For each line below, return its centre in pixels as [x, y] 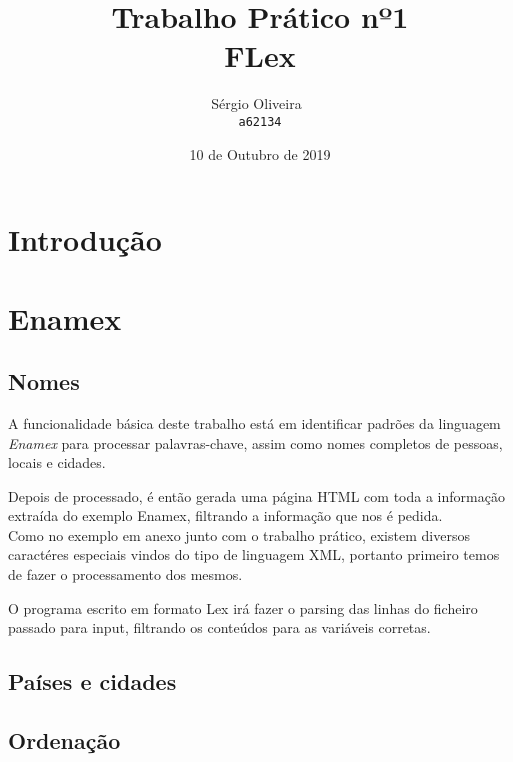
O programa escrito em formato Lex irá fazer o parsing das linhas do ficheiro [243, 607]
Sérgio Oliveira [256, 103]
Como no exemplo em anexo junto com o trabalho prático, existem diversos [239, 534]
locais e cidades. [57, 462]
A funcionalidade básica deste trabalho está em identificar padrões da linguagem [254, 422]
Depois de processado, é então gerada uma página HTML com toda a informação [256, 495]
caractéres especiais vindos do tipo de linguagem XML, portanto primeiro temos [254, 554]
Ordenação [64, 740]
